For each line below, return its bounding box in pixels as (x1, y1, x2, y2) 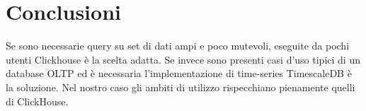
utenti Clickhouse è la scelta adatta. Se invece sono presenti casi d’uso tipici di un (6, 52, 360, 66)
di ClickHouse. (6, 93, 69, 108)
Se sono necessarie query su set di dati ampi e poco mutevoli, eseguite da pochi (6, 38, 350, 53)
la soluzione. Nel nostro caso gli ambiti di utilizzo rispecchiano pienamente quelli (6, 79, 355, 94)
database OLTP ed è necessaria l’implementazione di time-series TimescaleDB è (6, 66, 352, 81)
